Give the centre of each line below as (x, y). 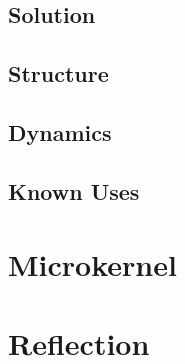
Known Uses (74, 190)
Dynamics (60, 131)
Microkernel (92, 264)
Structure (58, 73)
